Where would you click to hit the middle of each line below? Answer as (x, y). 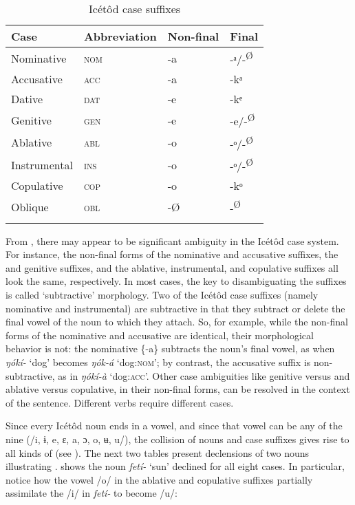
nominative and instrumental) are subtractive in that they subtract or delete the (175, 308)
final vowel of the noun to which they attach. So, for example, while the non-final (177, 322)
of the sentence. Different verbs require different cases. (120, 402)
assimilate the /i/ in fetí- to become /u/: (92, 493)
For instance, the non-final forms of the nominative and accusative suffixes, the (172, 254)
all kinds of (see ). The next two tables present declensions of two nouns (158, 452)
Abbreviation (120, 36)
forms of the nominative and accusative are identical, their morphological (160, 335)
